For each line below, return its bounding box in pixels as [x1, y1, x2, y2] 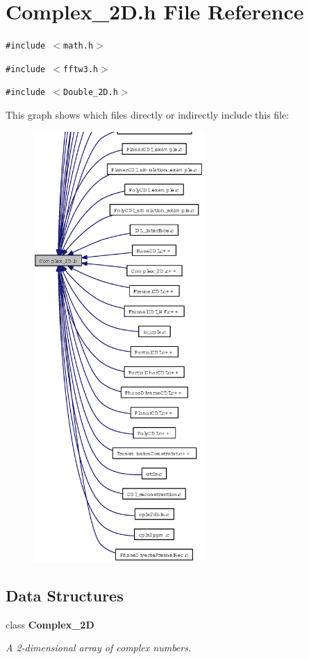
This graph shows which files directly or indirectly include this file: [6, 108, 290, 122]
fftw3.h [63, 64, 99, 74]
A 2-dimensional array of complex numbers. [6, 640, 192, 655]
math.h [63, 41, 94, 51]
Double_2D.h [63, 87, 118, 98]
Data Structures [6, 584, 124, 606]
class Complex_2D [6, 617, 94, 631]
